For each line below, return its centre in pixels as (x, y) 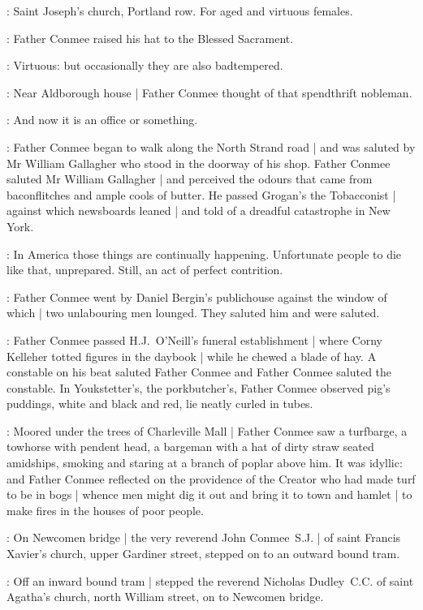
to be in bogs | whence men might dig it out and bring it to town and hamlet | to (209, 494)
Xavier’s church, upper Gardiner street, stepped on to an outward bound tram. (203, 554)
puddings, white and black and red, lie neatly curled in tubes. (160, 404)
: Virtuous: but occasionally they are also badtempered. (145, 65)
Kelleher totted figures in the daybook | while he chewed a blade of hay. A (192, 356)
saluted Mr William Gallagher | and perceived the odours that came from (190, 179)
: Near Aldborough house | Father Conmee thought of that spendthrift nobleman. (209, 92)
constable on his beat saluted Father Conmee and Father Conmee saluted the (199, 372)
